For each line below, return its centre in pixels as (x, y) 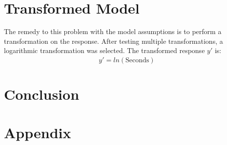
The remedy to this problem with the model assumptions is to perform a (113, 31)
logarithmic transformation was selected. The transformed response (104, 50)
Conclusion (42, 94)
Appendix (38, 132)
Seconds (137, 60)
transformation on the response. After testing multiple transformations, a (113, 41)
